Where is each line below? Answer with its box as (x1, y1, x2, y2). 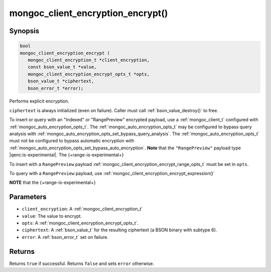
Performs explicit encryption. (9, 98, 70, 104)
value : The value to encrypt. (22, 213, 82, 219)
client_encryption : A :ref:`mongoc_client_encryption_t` (22, 206, 143, 212)
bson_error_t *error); (28, 85, 84, 91)
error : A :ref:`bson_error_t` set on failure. (22, 234, 109, 240)
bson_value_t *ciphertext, (28, 78, 94, 84)
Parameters (9, 193, 47, 201)
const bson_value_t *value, (28, 64, 97, 70)
